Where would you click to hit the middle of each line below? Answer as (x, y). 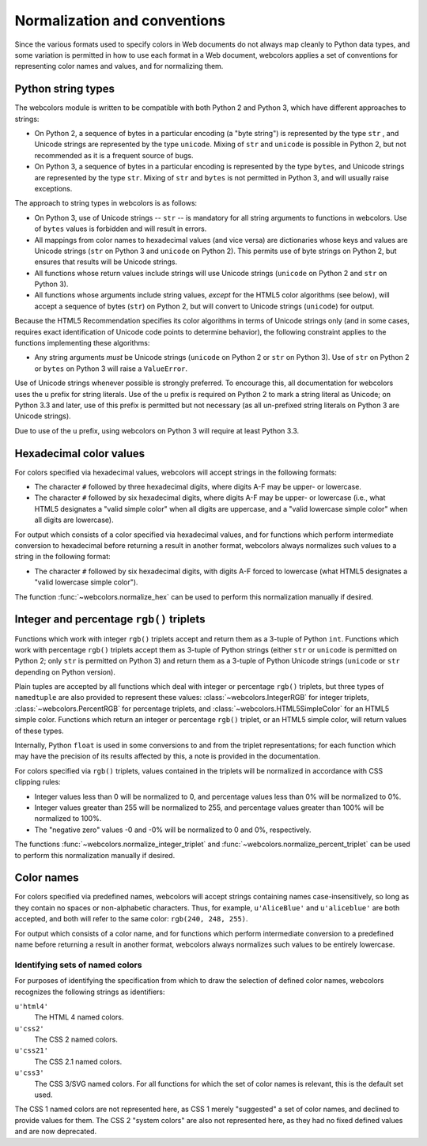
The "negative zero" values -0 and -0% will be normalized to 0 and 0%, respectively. (173, 830)
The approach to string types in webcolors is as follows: (106, 203)
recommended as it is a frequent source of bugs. (114, 155)
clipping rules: (38, 782)
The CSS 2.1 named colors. (78, 1061)
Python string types (64, 89)
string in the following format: (62, 557)
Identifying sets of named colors (78, 965)
